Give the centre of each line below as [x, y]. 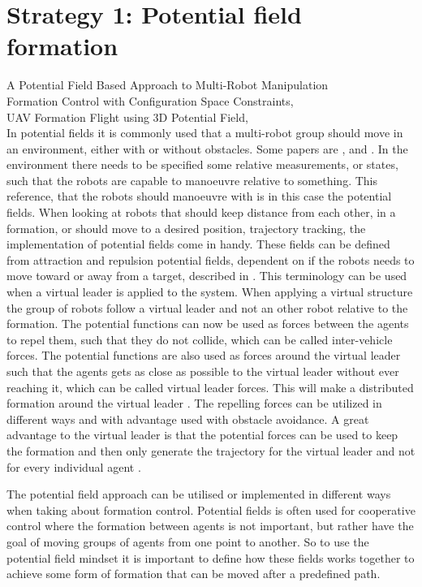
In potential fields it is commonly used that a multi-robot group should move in [205, 133]
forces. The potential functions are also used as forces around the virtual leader [204, 355]
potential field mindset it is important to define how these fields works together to [211, 557]
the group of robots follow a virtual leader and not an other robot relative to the [207, 307]
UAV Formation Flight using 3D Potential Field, [127, 117]
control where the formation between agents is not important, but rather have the [210, 526]
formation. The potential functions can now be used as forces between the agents [208, 324]
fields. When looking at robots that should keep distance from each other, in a [201, 212]
